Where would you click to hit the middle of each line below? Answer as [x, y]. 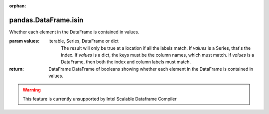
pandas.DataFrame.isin [46, 20]
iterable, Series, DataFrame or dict [84, 41]
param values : [24, 41]
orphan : [18, 6]
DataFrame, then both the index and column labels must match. [126, 62]
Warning [32, 90]
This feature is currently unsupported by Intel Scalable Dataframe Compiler [100, 99]
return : [17, 69]
